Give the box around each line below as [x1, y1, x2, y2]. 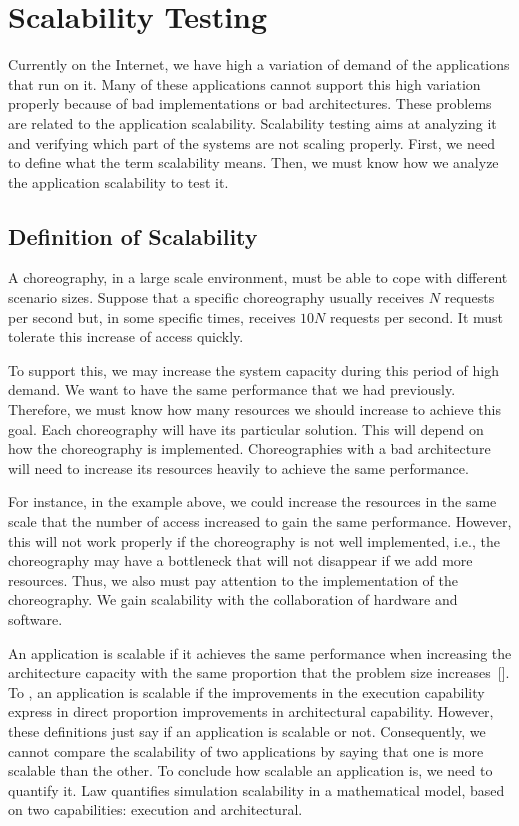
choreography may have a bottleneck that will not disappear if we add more [8, 550, 473, 571]
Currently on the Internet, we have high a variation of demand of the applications [8, 54, 510, 75]
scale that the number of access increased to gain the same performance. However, [8, 511, 512, 532]
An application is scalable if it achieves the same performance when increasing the [8, 642, 512, 663]
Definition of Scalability [8, 220, 258, 251]
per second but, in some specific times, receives [8, 306, 296, 327]
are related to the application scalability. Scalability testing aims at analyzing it [8, 112, 497, 133]
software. [8, 608, 63, 629]
